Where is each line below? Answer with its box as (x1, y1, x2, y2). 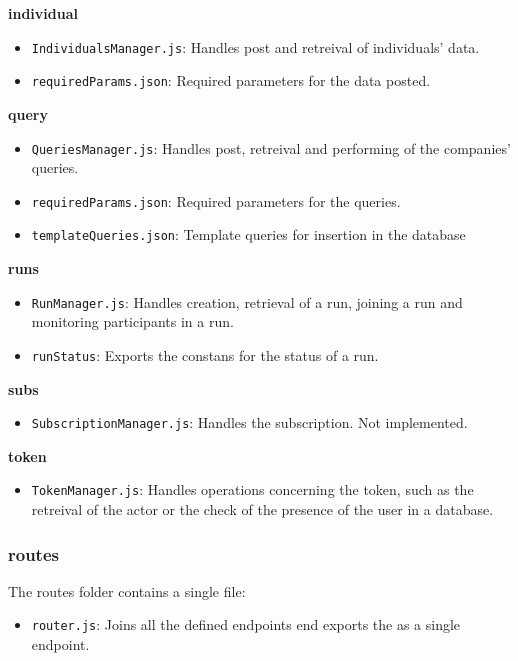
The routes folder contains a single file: (8, 580, 246, 601)
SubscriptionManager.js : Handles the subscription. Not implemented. (31, 412, 468, 433)
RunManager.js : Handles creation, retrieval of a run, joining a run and (31, 291, 463, 312)
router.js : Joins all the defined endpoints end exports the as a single (31, 614, 461, 635)
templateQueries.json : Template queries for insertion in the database (31, 224, 466, 245)
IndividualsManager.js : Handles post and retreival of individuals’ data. (31, 36, 480, 57)
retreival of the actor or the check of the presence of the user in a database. (31, 499, 494, 520)
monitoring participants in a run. (31, 311, 234, 332)
